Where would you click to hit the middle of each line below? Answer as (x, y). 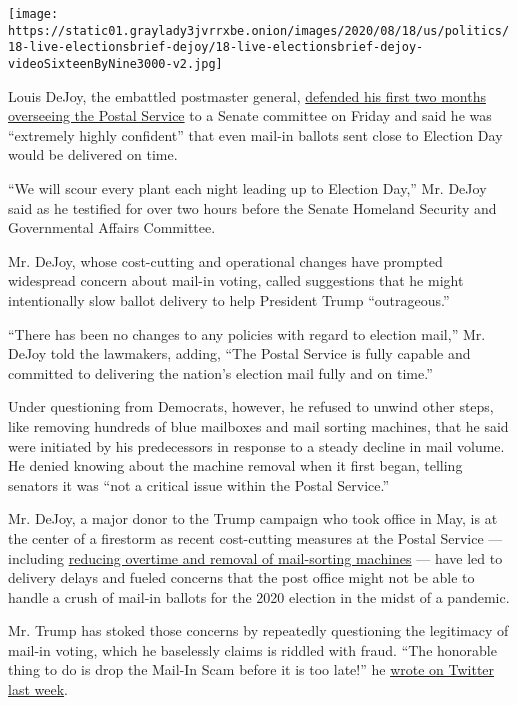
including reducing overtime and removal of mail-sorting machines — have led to (255, 557)
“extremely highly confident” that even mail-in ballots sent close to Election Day (255, 134)
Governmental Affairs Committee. (112, 227)
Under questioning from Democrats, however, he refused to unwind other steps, (251, 406)
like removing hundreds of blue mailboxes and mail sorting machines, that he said (258, 425)
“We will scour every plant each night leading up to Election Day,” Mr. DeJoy (247, 188)
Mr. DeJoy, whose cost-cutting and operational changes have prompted (225, 260)
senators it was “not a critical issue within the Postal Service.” (199, 484)
